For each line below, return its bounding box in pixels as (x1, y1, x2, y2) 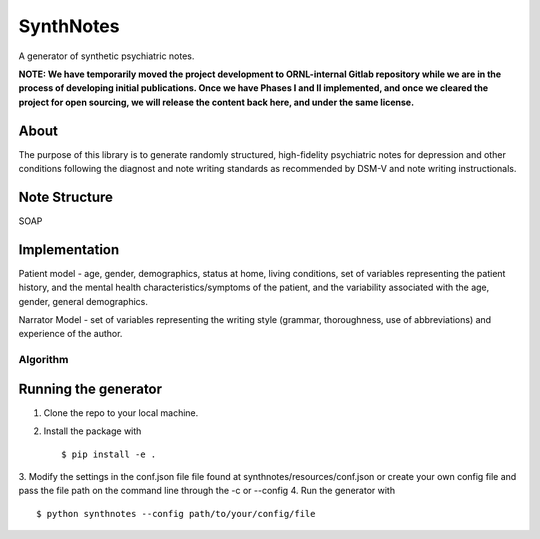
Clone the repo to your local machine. (43, 406, 199, 419)
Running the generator (18, 380, 163, 397)
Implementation (18, 241, 120, 258)
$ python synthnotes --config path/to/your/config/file (36, 508, 316, 519)
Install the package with (43, 425, 142, 437)
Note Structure (18, 188, 114, 205)
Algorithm (18, 353, 69, 367)
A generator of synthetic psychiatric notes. (18, 50, 195, 62)
